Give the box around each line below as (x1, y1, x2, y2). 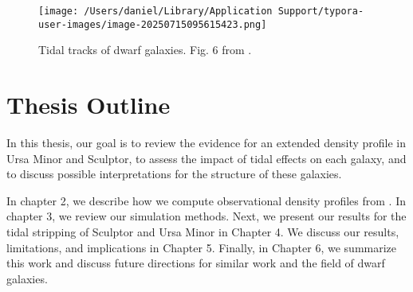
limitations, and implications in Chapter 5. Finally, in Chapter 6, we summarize (6, 239, 397, 255)
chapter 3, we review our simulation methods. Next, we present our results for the (6, 208, 407, 224)
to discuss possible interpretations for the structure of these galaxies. (6, 165, 342, 182)
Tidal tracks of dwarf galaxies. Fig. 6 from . (38, 41, 252, 58)
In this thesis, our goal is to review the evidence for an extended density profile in (6, 134, 407, 151)
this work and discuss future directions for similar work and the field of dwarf (6, 255, 385, 271)
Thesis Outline (6, 88, 171, 121)
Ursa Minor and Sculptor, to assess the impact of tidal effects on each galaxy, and (6, 150, 407, 166)
